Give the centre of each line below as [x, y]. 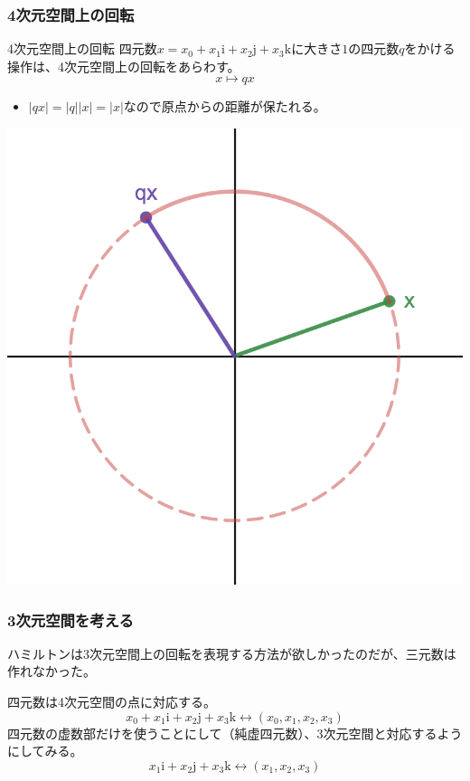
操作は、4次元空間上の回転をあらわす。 [124, 66]
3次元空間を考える [70, 619]
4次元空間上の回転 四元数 [82, 48]
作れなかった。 [52, 671]
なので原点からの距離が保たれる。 [225, 106]
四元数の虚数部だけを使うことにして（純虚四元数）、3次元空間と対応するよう [235, 733]
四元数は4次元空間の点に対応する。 [112, 701]
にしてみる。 [45, 751]
